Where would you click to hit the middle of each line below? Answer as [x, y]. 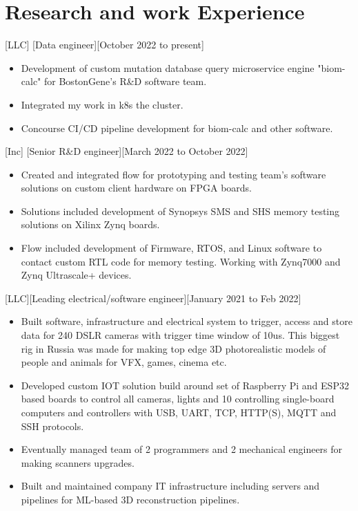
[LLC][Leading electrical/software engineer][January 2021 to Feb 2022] [153, 298]
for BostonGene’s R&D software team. [126, 81]
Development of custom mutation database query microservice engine [168, 67]
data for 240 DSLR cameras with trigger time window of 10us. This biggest [180, 335]
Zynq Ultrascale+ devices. [76, 275]
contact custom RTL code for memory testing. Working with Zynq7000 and [181, 261]
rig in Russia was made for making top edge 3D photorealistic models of [173, 348]
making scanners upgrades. [78, 462]
